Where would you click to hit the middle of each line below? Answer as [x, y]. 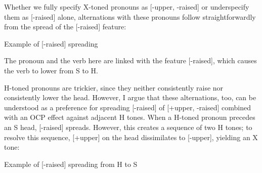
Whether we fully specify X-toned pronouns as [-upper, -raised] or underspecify [127, 7]
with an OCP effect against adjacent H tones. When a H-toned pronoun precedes [130, 117]
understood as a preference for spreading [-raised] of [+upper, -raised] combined [128, 107]
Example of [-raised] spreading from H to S [71, 164]
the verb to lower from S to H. [51, 70]
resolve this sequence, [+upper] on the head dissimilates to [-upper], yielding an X [131, 137]
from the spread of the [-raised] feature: [65, 27]
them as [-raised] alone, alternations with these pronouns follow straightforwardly [130, 16]
